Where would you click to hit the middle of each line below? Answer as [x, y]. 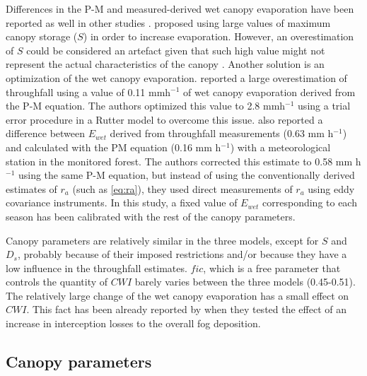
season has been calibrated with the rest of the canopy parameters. [151, 216]
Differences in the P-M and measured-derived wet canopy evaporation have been [180, 8]
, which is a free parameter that [272, 268]
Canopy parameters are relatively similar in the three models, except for [162, 240]
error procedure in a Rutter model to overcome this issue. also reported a [164, 119]
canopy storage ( [42, 36]
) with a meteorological [280, 147]
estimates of [31, 188]
